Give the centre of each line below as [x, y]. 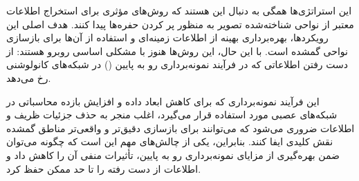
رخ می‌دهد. [29, 77]
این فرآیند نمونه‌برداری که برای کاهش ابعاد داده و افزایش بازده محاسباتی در [163, 101]
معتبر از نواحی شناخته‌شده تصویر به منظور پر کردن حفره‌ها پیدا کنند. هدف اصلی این [180, 24]
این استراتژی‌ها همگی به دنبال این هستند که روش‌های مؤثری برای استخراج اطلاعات [179, 10]
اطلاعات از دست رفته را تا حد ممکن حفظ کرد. [104, 168]
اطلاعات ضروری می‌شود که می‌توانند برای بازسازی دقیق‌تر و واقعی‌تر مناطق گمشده [181, 128]
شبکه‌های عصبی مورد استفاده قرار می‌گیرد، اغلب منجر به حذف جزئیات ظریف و [172, 115]
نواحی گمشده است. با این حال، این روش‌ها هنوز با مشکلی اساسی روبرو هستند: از [177, 51]
